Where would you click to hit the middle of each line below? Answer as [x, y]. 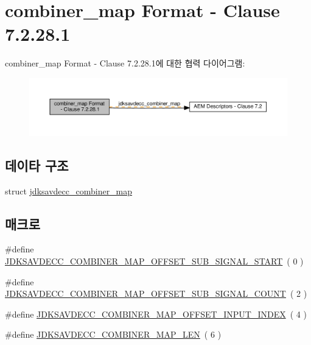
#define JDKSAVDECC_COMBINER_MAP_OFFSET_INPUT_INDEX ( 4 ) [156, 314]
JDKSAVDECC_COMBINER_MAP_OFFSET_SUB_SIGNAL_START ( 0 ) [154, 261]
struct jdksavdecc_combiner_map [69, 190]
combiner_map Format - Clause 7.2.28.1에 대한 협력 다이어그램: [125, 63]
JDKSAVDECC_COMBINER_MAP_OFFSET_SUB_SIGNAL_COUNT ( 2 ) [156, 293]
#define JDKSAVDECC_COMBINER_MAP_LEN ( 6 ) [113, 334]
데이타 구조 [37, 165]
